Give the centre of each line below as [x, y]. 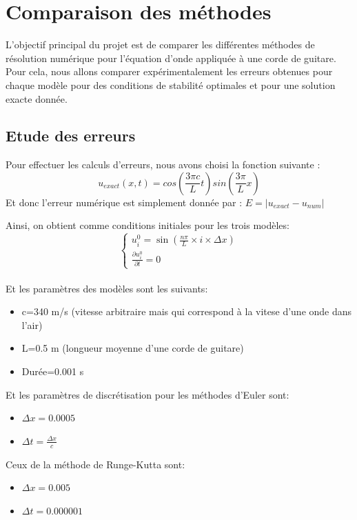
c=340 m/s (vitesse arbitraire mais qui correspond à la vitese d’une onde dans [187, 311]
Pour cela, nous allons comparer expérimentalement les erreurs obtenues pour [169, 71]
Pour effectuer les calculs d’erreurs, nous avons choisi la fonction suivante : [163, 164]
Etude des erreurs [71, 136]
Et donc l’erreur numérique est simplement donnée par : [124, 202]
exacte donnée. [37, 98]
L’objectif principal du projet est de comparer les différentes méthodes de [160, 44]
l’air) [32, 324]
